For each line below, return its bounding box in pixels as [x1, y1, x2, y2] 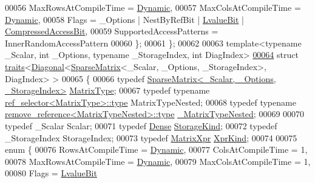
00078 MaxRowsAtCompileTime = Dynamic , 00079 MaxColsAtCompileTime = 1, [5, 155, 311, 167]
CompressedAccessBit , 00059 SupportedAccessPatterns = [5, 25, 218, 37]
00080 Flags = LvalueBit [5, 167, 97, 179]
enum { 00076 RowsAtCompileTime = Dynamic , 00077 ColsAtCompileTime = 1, [5, 143, 308, 156]
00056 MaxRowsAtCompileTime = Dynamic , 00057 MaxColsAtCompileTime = [5, 1, 301, 13]
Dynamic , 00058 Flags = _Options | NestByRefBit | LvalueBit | [5, 13, 244, 25]
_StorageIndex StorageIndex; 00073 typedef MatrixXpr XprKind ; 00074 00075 [5, 131, 297, 144]
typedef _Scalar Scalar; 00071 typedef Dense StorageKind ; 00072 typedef [5, 119, 277, 132]
